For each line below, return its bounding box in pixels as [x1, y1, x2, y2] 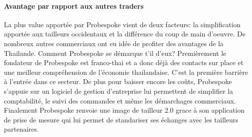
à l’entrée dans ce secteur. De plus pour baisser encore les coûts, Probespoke [4, 76, 232, 86]
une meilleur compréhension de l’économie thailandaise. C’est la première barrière [4, 67, 248, 77]
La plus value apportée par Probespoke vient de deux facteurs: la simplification [4, 19, 241, 29]
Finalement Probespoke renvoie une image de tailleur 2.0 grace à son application [4, 105, 245, 115]
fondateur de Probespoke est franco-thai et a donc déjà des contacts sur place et [4, 57, 244, 68]
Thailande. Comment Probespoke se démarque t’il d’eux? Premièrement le [4, 48, 227, 58]
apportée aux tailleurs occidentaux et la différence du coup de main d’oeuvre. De [4, 29, 246, 39]
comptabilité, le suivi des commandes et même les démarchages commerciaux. [4, 95, 236, 105]
